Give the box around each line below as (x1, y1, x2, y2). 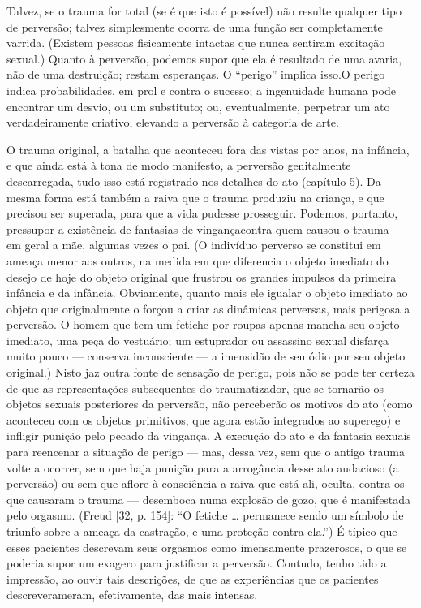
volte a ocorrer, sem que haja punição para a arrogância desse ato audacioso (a (6, 459, 399, 476)
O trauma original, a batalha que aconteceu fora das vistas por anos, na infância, (6, 140, 410, 157)
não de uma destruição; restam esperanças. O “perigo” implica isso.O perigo (6, 66, 385, 83)
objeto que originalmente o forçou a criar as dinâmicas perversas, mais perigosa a (6, 300, 410, 317)
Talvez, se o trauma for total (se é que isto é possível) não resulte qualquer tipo (6, 2, 402, 19)
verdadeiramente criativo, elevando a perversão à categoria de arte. (6, 114, 339, 131)
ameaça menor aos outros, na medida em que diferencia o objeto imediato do (6, 252, 389, 269)
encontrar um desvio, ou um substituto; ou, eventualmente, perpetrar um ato (6, 97, 390, 114)
